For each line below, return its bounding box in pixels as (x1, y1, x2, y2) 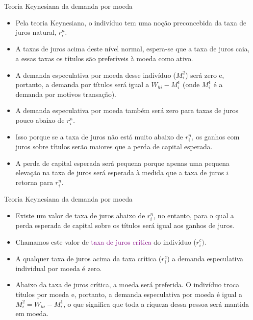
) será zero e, (185, 69, 224, 80)
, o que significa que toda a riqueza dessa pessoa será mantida (63, 298, 249, 309)
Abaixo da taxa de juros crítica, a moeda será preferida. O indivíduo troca (15, 279, 239, 290)
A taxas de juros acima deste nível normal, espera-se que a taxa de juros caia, (15, 44, 250, 54)
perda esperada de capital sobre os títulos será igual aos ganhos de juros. (15, 220, 234, 230)
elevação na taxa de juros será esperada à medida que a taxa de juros (15, 167, 224, 178)
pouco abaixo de (15, 114, 65, 125)
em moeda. (15, 308, 49, 319)
